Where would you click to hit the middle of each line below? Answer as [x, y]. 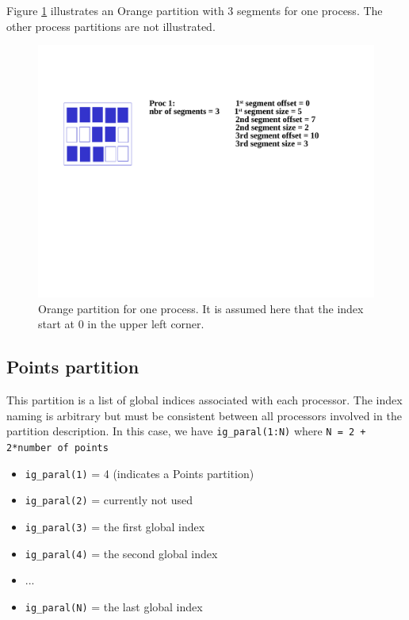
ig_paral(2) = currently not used [109, 500]
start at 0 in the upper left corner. [121, 324]
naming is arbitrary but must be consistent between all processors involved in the [204, 415]
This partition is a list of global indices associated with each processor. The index [204, 400]
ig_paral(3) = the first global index [115, 526]
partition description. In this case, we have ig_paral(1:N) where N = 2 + [186, 431]
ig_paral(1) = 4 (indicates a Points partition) [140, 473]
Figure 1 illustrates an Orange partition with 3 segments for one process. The [195, 10]
